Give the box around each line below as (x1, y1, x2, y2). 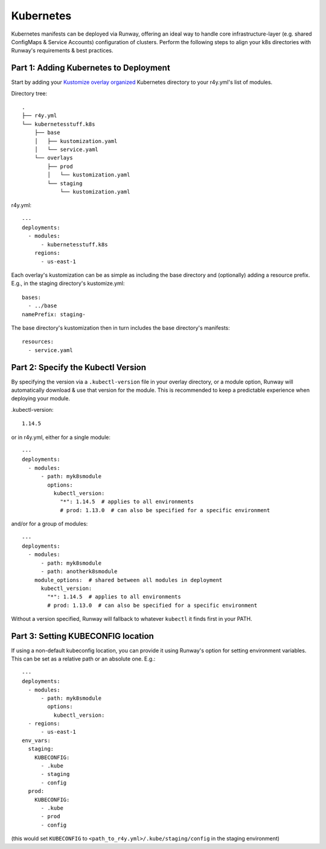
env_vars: (22, 737, 51, 744)
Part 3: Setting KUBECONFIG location (11, 631, 154, 641)
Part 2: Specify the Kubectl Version (11, 362, 147, 373)
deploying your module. (11, 395, 71, 402)
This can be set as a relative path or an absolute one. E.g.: (11, 655, 156, 662)
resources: (22, 338, 54, 345)
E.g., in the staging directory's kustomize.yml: (11, 280, 125, 287)
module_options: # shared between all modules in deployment (34, 577, 223, 583)
